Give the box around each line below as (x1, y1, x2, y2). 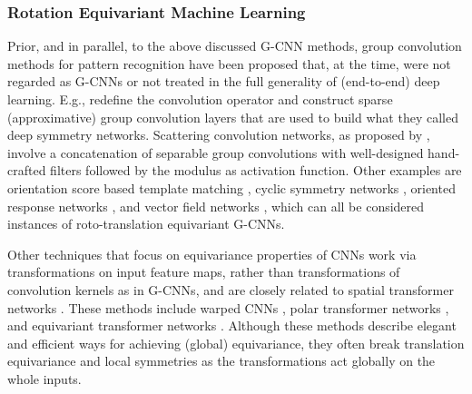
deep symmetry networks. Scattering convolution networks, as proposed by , (7, 125, 430, 144)
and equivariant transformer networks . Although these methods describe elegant (7, 316, 457, 335)
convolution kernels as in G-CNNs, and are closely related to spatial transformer (7, 280, 454, 299)
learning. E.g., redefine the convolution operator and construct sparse (7, 90, 393, 108)
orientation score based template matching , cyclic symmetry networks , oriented (7, 178, 456, 197)
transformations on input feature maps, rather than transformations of (7, 262, 400, 281)
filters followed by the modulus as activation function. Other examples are (50, 161, 462, 180)
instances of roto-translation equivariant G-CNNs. (7, 214, 285, 233)
